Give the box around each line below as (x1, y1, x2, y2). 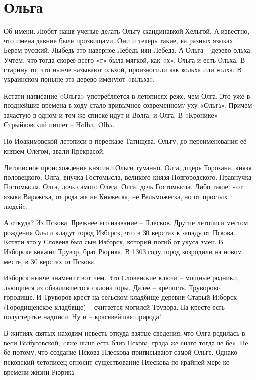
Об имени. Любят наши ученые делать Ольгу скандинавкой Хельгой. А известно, (4, 26, 250, 36)
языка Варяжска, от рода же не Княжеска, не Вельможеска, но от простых (4, 191, 228, 202)
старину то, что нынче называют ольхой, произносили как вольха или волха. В (4, 64, 242, 74)
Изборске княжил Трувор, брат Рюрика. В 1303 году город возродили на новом (4, 246, 242, 256)
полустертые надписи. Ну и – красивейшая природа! (4, 311, 161, 321)
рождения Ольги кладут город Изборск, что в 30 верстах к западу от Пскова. (4, 227, 235, 237)
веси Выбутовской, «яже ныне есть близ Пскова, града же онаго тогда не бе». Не (4, 337, 248, 347)
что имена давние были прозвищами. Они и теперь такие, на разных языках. (4, 35, 235, 45)
